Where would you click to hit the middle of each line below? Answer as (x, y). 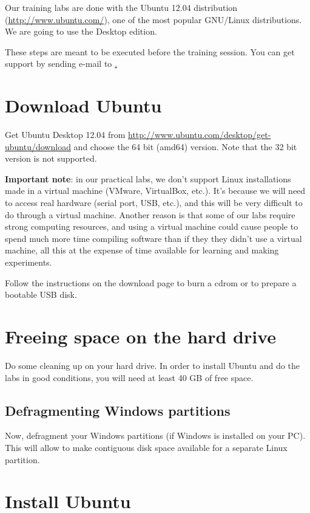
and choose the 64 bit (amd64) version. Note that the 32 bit (185, 146)
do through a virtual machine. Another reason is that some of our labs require (150, 214)
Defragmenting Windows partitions (118, 410)
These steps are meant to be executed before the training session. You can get (150, 51)
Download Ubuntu (83, 105)
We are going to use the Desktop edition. (81, 31)
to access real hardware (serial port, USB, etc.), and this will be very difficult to (154, 203)
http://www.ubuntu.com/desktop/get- (200, 135)
